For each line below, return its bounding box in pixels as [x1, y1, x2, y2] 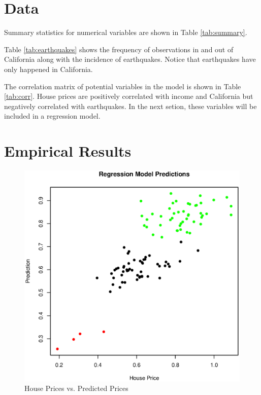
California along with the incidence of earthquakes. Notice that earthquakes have [4, 54, 256, 64]
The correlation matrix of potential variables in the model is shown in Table [4, 81, 241, 91]
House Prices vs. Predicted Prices [24, 383, 128, 393]
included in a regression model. [4, 111, 101, 121]
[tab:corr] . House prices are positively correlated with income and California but [4, 91, 253, 101]
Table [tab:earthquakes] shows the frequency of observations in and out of [4, 44, 234, 54]
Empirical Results [4, 140, 132, 161]
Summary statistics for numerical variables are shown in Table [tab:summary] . [4, 27, 247, 38]
